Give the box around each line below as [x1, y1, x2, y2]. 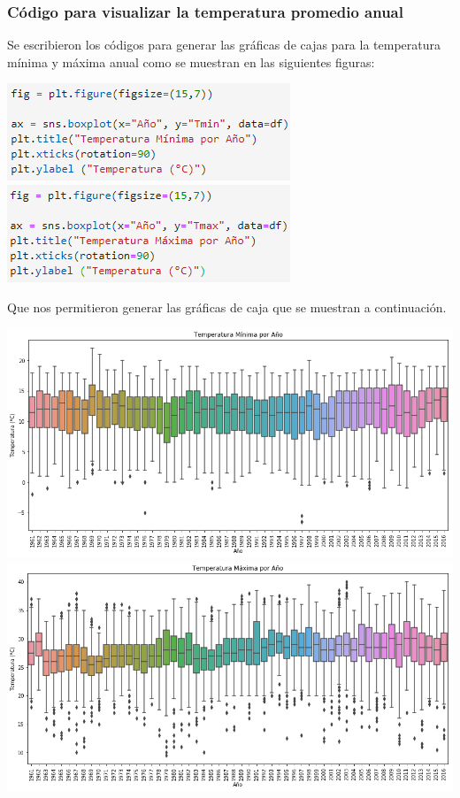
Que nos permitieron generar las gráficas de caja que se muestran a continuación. [7, 297, 447, 316]
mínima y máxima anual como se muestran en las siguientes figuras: [7, 52, 375, 71]
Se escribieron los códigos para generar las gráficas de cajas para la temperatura [7, 35, 441, 54]
